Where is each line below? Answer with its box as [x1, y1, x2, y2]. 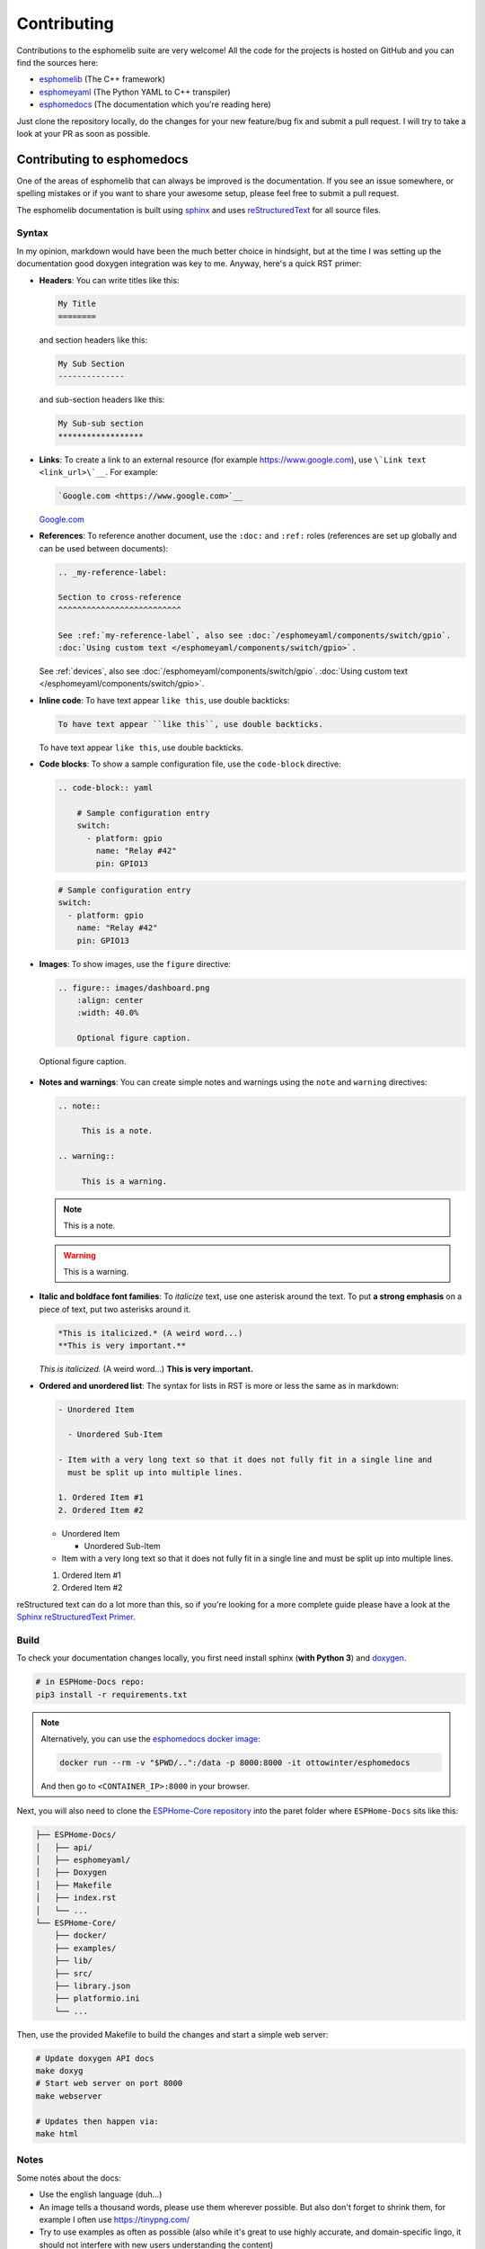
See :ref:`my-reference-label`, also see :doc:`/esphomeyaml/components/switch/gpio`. [57, 630, 452, 641]
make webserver [35, 2091, 102, 2101]
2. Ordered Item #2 [57, 1505, 144, 1515]
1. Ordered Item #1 [57, 1492, 144, 1502]
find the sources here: [16, 57, 99, 67]
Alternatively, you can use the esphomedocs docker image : [40, 1733, 260, 1744]
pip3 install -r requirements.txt [35, 1689, 188, 1699]
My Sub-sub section [57, 418, 144, 429]
